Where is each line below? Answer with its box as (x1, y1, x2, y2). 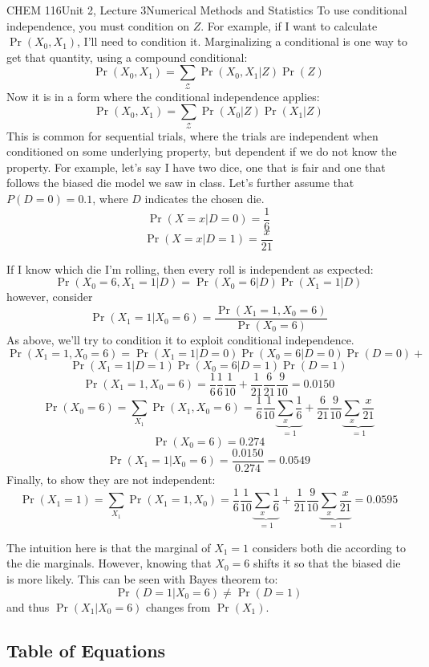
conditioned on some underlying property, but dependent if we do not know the (6, 143, 397, 160)
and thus (6, 598, 50, 615)
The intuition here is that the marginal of (6, 539, 211, 555)
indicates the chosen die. (144, 190, 265, 206)
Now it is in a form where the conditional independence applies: (6, 87, 320, 104)
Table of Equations (6, 637, 166, 662)
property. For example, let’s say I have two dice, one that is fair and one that (6, 158, 386, 175)
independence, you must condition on (6, 17, 189, 34)
